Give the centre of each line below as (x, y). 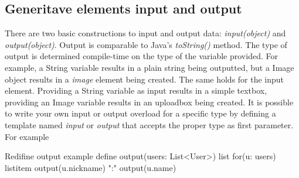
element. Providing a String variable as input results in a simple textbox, (136, 90)
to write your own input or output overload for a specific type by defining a (140, 113)
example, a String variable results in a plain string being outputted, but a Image (149, 67)
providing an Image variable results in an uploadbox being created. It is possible (149, 102)
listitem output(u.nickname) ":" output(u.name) (91, 167)
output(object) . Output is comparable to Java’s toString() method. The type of (146, 44)
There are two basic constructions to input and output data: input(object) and (145, 33)
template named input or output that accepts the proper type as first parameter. (149, 124)
